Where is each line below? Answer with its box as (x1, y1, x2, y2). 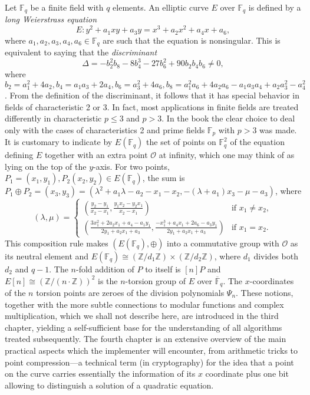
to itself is (145, 262, 181, 275)
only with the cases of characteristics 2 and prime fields (5, 123, 205, 136)
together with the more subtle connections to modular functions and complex (5, 298, 284, 310)
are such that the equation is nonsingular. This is (103, 34, 281, 46)
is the (98, 274, 118, 287)
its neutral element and (5, 249, 89, 262)
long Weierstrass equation (5, 13, 97, 25)
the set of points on (146, 136, 216, 148)
